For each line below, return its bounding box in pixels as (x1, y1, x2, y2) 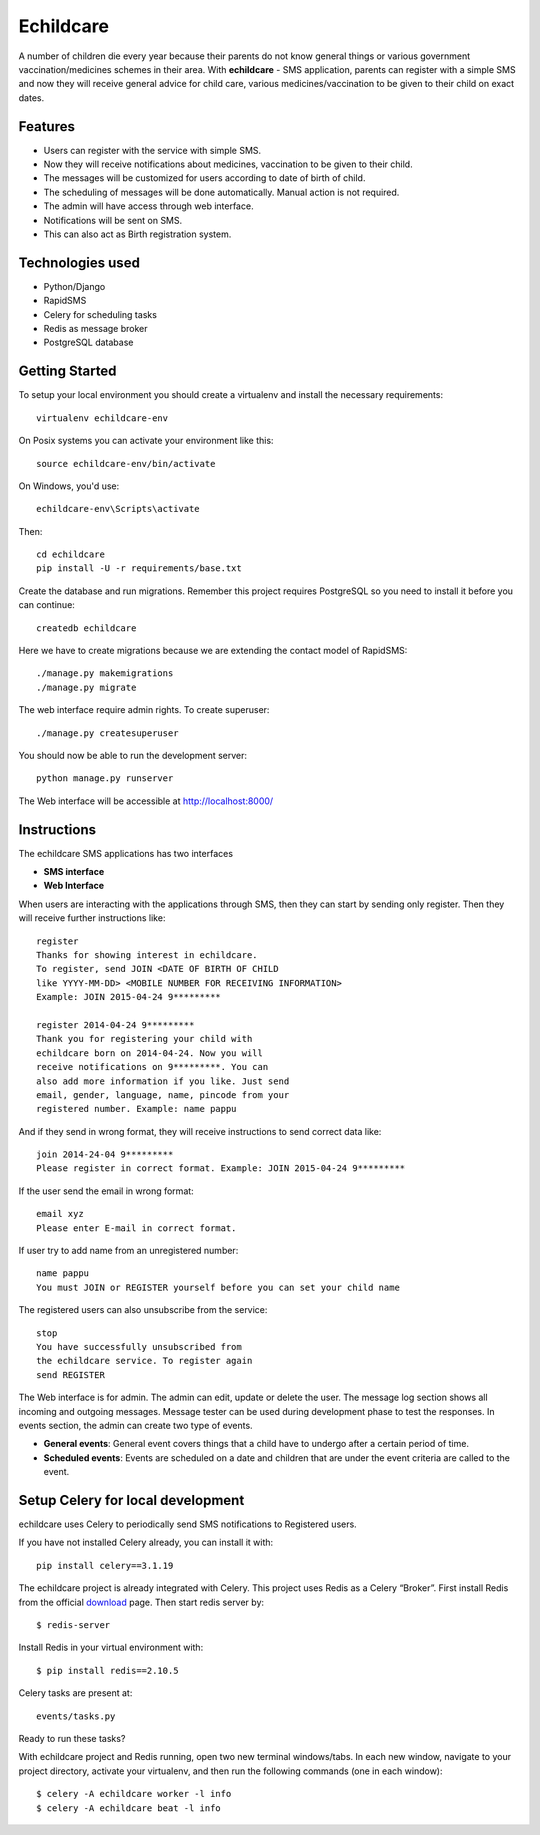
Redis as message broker (43, 323, 149, 335)
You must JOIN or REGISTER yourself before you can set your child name (36, 1281, 400, 1293)
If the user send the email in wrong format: (18, 1185, 194, 1197)
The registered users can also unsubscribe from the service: (18, 1304, 268, 1316)
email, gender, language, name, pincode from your (36, 1089, 290, 1100)
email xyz (36, 1208, 84, 1220)
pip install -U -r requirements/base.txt (36, 563, 242, 574)
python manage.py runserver (36, 773, 174, 784)
